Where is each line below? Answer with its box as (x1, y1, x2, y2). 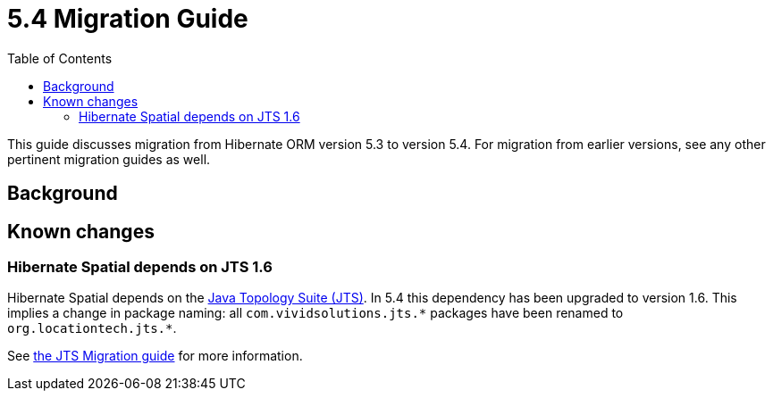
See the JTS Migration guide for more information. (7, 348, 303, 364)
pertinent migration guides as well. (7, 151, 211, 167)
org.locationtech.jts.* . (7, 320, 177, 336)
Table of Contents (7, 50, 113, 66)
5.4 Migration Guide (7, 4, 248, 34)
